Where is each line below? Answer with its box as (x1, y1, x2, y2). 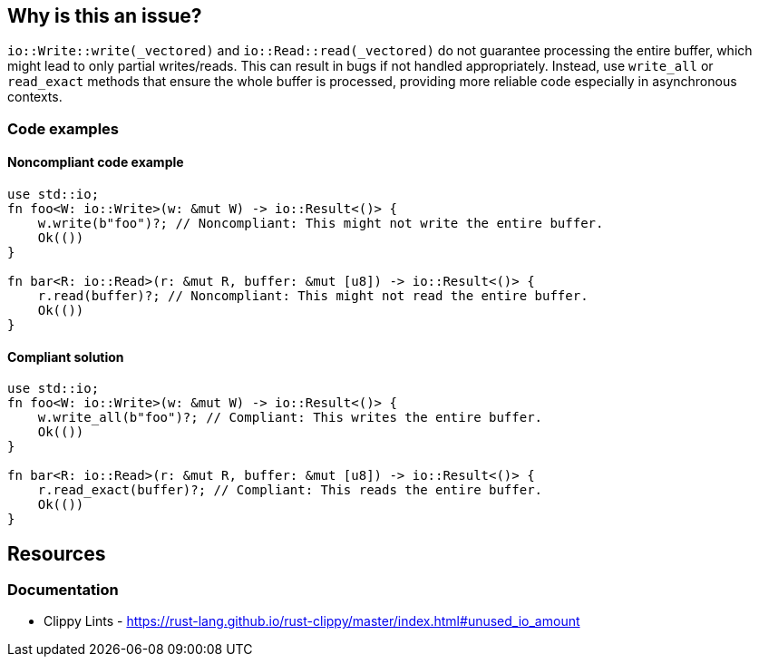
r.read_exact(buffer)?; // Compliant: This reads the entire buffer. (37, 483, 543, 498)
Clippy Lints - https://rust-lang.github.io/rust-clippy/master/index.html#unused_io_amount (44, 613, 580, 630)
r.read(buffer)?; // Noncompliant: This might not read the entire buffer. (37, 288, 589, 304)
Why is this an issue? (7, 5, 202, 27)
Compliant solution (7, 348, 124, 365)
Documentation (7, 581, 119, 600)
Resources (7, 542, 106, 565)
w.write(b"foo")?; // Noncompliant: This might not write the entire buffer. (37, 216, 604, 231)
